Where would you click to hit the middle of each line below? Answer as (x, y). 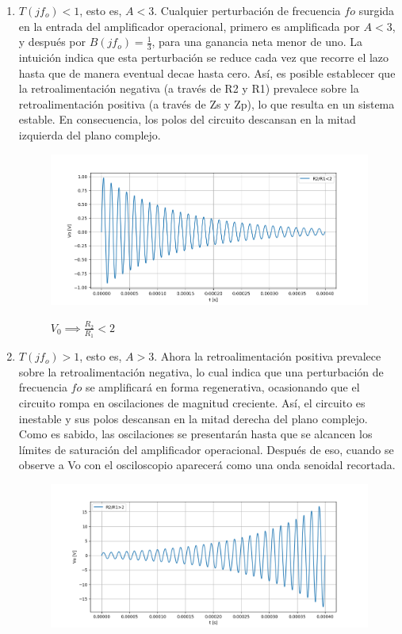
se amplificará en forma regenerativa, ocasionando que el (222, 387)
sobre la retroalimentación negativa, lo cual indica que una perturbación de (201, 371)
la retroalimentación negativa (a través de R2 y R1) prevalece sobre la (189, 88)
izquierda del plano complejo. (90, 134)
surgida (377, 10)
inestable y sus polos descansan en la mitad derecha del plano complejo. (193, 418)
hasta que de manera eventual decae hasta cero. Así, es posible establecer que (207, 73)
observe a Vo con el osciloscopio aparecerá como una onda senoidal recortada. (207, 465)
